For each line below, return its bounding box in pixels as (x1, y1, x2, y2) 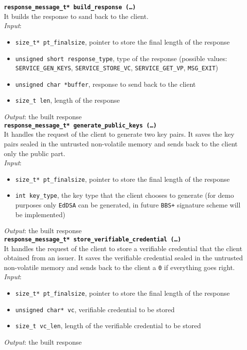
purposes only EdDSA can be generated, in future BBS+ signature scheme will (15, 200, 241, 210)
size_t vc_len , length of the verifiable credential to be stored (15, 320, 201, 331)
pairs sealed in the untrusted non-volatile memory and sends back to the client (4, 138, 238, 148)
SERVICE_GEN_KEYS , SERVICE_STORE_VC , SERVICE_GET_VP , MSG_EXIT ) (15, 63, 218, 73)
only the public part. (4, 148, 66, 158)
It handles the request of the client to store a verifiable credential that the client (4, 243, 243, 253)
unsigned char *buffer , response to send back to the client (15, 79, 196, 89)
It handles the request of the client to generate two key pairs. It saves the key (4, 129, 234, 139)
